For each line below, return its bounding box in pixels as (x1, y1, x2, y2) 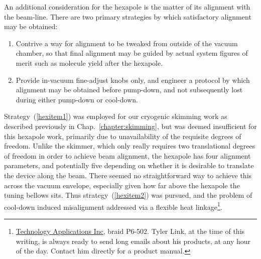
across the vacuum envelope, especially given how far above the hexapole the (4, 180, 240, 190)
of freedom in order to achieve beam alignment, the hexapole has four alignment (4, 150, 251, 161)
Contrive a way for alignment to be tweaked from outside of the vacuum (16, 38, 238, 48)
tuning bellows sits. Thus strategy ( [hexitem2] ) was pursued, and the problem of (4, 190, 252, 200)
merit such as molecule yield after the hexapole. (16, 57, 163, 68)
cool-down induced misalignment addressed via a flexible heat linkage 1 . (4, 200, 222, 212)
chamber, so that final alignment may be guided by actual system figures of (16, 48, 248, 58)
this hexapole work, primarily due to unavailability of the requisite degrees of (4, 131, 241, 141)
